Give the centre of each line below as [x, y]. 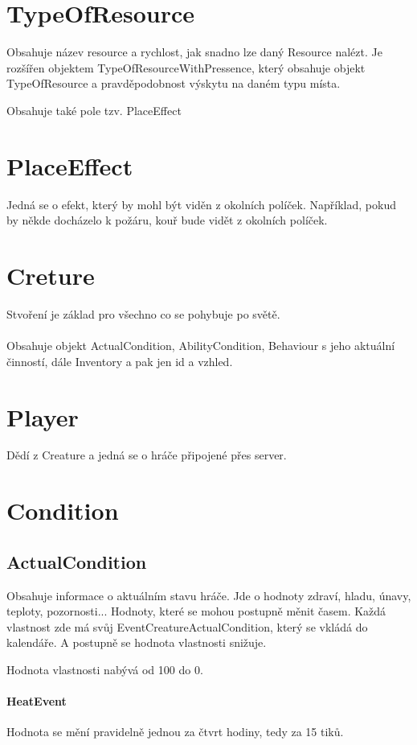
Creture [51, 275]
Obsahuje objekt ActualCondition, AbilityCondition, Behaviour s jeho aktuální [201, 346]
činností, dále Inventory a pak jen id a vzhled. [120, 361]
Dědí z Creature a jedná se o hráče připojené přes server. [147, 455]
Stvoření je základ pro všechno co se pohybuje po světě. [143, 313]
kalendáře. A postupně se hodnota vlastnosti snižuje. [137, 642]
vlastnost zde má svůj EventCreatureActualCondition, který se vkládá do [187, 626]
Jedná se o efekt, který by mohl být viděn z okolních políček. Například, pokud [201, 204]
